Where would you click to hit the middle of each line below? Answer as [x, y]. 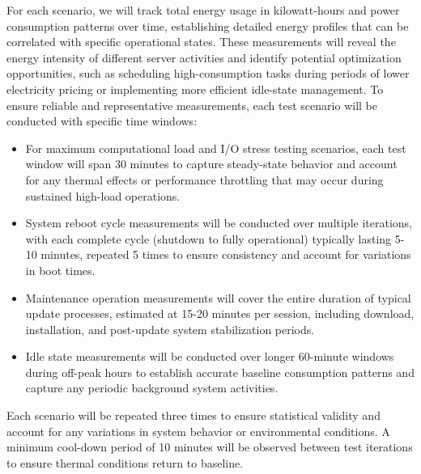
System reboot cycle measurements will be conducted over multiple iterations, [219, 223]
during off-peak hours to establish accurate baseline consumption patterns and [220, 372]
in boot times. [60, 270]
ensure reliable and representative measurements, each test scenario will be [192, 105]
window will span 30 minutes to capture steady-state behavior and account [211, 164]
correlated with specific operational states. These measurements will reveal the [201, 42]
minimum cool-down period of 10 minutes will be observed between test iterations [210, 447]
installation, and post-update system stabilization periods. [170, 329]
